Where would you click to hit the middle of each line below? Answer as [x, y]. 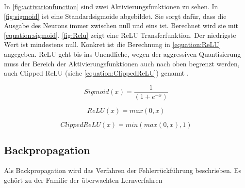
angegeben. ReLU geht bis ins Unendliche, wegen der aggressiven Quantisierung [122, 54]
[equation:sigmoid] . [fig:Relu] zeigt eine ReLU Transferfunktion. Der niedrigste [120, 35]
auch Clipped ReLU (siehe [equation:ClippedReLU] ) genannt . [96, 73]
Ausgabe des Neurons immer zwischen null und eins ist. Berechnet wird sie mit [121, 25]
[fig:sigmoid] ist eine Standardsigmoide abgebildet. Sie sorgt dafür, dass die [115, 16]
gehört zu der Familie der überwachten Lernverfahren [83, 180]
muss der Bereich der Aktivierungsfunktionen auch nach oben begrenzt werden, [122, 63]
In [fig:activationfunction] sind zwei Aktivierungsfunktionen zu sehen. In [111, 6]
